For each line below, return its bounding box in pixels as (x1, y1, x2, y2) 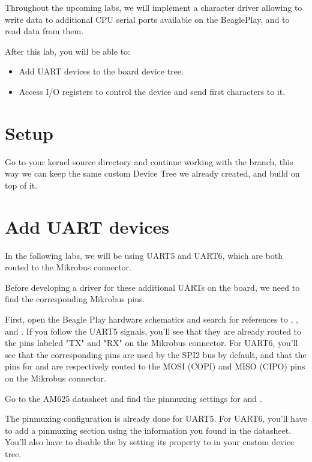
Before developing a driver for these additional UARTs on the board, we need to (5, 281, 300, 293)
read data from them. (5, 25, 84, 37)
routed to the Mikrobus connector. (5, 261, 131, 273)
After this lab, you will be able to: (5, 44, 130, 57)
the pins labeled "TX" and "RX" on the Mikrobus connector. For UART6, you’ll (5, 336, 298, 349)
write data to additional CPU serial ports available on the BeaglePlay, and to (5, 13, 290, 25)
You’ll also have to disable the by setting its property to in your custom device (5, 436, 295, 448)
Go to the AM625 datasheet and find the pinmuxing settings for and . (5, 392, 262, 404)
